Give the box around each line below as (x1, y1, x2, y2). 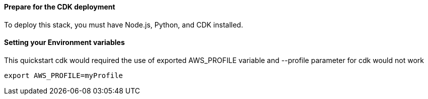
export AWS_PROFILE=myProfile (4, 71, 123, 79)
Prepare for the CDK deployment (4, 2, 115, 11)
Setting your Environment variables (4, 38, 125, 47)
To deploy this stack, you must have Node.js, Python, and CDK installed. (4, 20, 243, 29)
